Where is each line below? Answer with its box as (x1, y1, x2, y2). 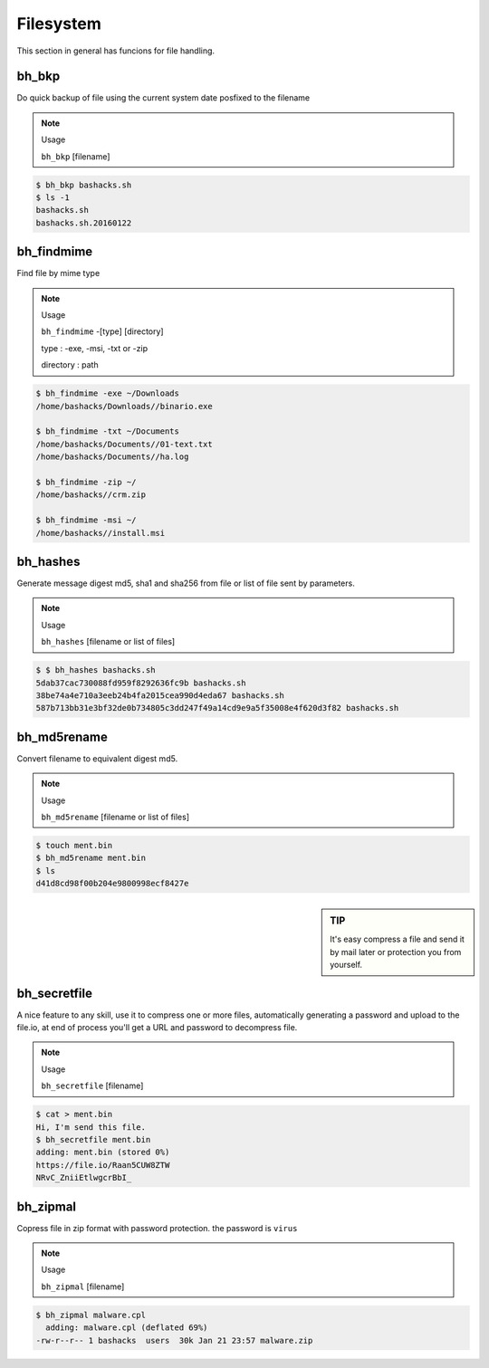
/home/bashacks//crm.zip (35, 490, 147, 500)
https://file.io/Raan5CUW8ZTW (35, 1160, 170, 1170)
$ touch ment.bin (35, 840, 113, 850)
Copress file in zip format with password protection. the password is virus (16, 1222, 298, 1233)
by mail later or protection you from (330, 946, 462, 957)
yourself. (330, 960, 362, 971)
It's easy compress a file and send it (330, 933, 465, 945)
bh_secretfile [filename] (41, 1080, 144, 1091)
